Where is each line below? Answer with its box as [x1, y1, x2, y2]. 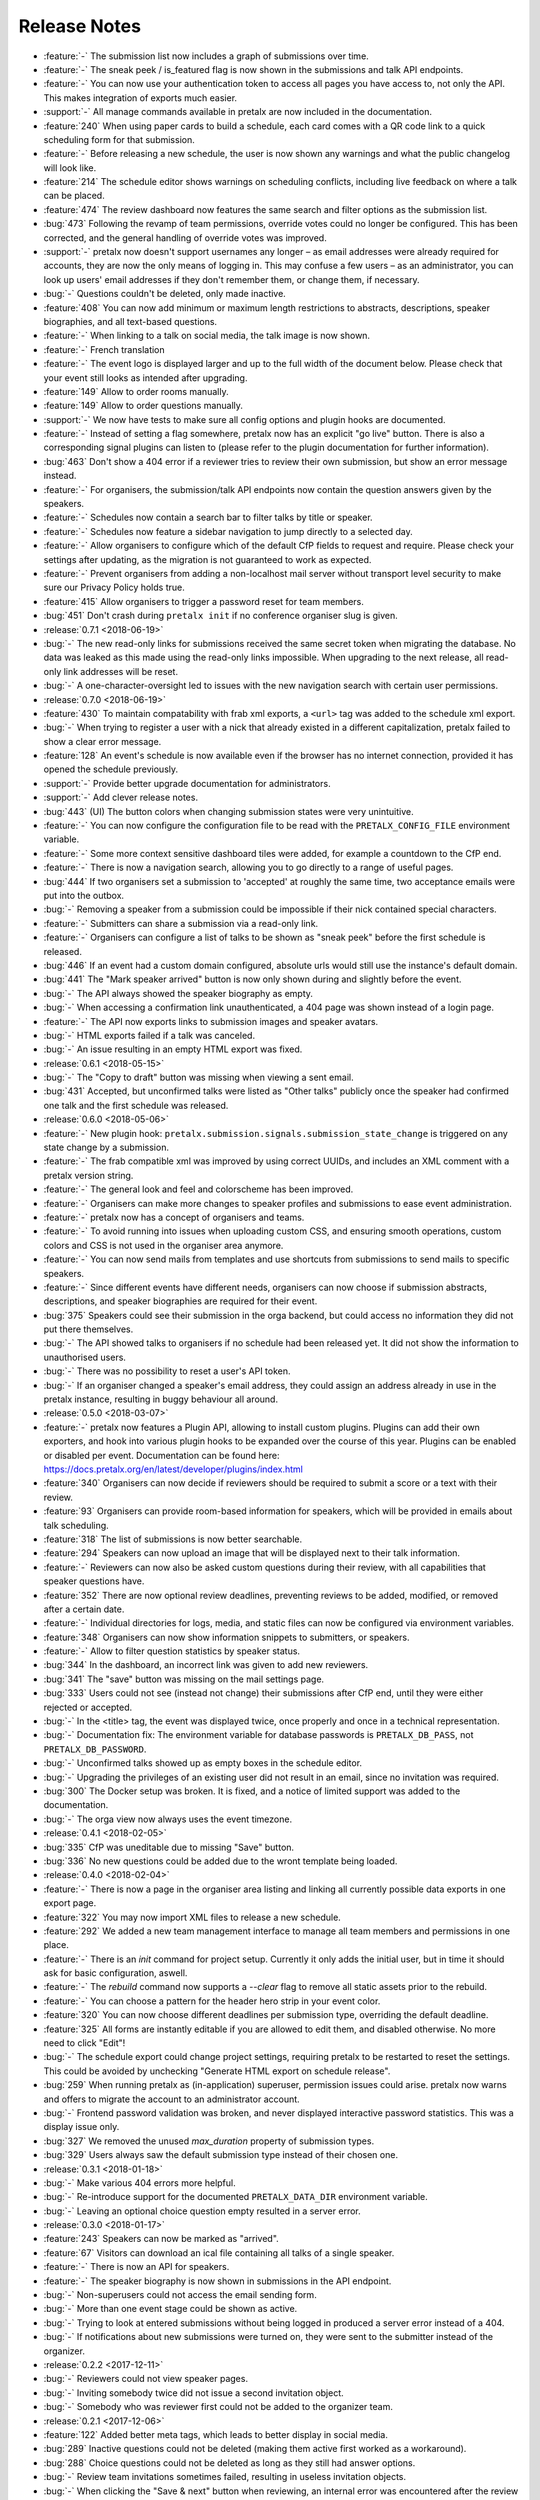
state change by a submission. [43, 1141, 170, 1154]
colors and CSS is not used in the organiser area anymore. [43, 1239, 284, 1251]
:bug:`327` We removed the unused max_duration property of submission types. [43, 2135, 375, 2147]
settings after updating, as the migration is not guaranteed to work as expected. [43, 553, 372, 565]
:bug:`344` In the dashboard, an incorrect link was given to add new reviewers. [43, 1659, 369, 1671]
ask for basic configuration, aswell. [43, 1967, 188, 1979]
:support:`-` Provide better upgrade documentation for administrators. [43, 777, 331, 789]
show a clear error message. [43, 735, 162, 747]
